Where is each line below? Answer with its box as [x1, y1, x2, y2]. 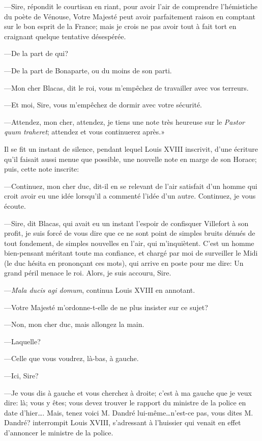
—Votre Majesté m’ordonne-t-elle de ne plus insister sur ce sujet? [4, 301, 208, 312]
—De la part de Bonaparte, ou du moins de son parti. [4, 65, 172, 75]
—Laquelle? [4, 336, 41, 346]
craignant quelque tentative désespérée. [4, 31, 126, 41]
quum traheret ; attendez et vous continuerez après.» [4, 126, 165, 137]
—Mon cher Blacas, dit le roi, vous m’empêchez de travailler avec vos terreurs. [4, 82, 249, 93]
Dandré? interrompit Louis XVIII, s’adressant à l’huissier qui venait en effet [4, 417, 241, 428]
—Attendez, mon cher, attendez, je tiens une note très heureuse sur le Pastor [4, 116, 245, 127]
